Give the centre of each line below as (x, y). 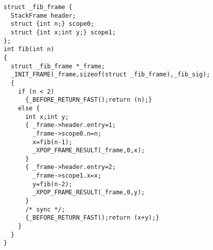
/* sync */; (45, 209)
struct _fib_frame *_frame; (58, 66)
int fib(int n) (29, 49)
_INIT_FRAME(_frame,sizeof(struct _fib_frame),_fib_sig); (111, 75)
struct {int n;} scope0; (52, 24)
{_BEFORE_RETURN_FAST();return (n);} (89, 100)
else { (29, 108)
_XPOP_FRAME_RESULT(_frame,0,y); (89, 193)
